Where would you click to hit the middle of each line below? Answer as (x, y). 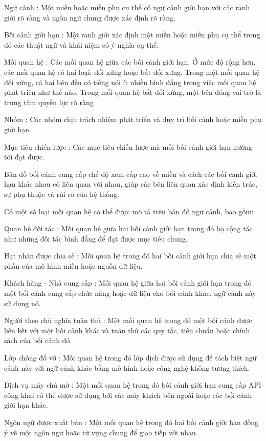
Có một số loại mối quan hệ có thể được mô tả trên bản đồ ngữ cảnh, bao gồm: (129, 211)
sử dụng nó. (23, 303)
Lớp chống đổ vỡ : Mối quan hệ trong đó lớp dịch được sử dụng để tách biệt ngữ (130, 358)
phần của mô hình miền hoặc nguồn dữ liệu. (73, 265)
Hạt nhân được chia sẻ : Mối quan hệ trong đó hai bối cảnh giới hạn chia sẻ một (130, 256)
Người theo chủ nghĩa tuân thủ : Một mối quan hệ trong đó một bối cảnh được (128, 320)
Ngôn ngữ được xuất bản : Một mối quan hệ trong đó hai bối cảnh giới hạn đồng (131, 422)
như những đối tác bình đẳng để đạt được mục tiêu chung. (96, 238)
